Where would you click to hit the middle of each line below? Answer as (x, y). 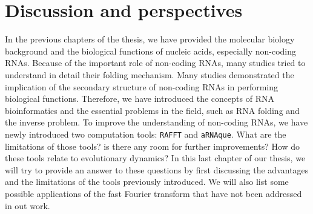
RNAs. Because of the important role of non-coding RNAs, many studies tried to (155, 63)
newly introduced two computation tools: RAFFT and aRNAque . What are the (146, 134)
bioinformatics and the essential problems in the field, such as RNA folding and (152, 110)
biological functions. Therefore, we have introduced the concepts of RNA (140, 99)
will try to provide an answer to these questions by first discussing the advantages (157, 169)
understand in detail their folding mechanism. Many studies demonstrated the (150, 74)
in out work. (28, 205)
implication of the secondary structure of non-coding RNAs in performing (141, 86)
